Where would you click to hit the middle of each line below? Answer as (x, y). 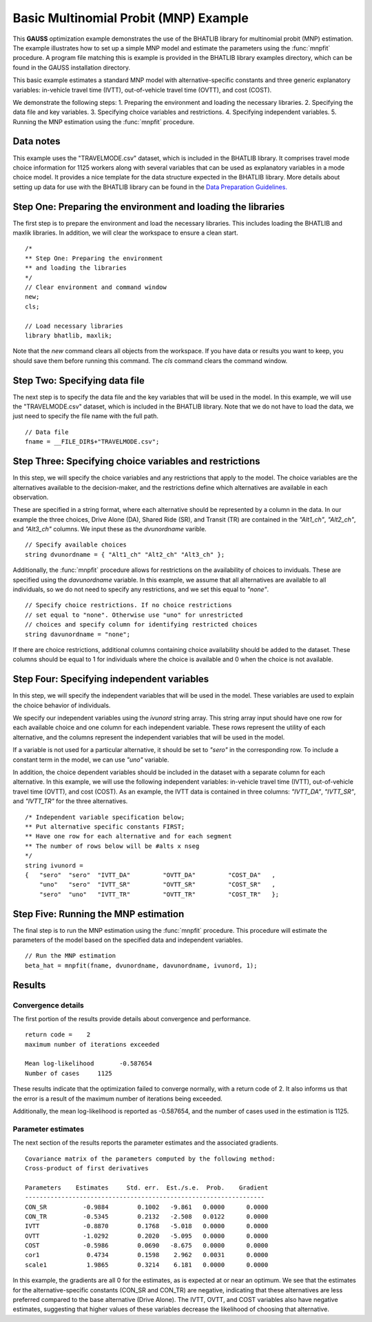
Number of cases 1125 (69, 1073)
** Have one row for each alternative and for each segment (128, 836)
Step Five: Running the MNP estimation (99, 914)
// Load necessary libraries (74, 326)
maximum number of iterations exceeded (92, 1044)
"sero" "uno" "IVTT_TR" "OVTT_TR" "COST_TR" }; (159, 894)
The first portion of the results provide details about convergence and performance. (132, 1018)
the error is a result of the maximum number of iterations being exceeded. (118, 1098)
